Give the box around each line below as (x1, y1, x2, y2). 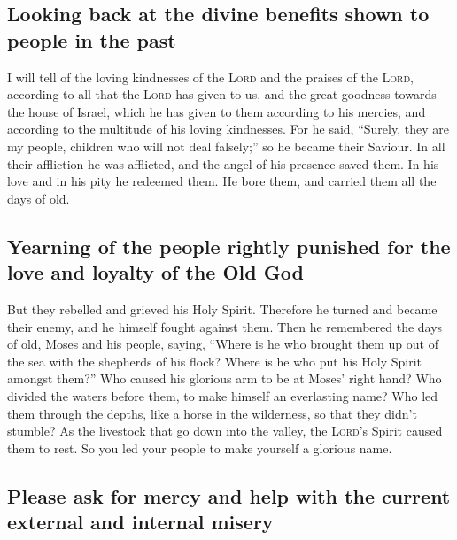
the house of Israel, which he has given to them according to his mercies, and (7, 102, 426, 120)
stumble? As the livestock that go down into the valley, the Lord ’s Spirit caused (7, 421, 443, 440)
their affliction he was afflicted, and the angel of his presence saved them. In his (7, 154, 439, 173)
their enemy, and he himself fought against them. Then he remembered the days (7, 317, 443, 336)
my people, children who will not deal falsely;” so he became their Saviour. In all (7, 136, 445, 155)
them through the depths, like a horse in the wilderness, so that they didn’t (7, 404, 417, 422)
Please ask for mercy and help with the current (7, 482, 451, 509)
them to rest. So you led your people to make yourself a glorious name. (7, 438, 392, 457)
